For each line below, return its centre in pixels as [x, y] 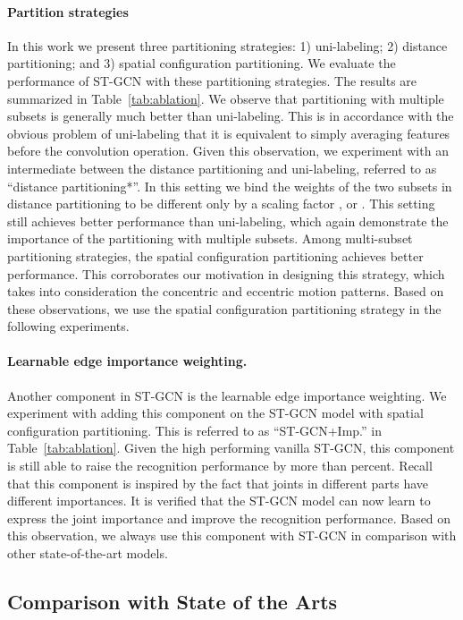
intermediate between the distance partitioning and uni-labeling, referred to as [222, 168]
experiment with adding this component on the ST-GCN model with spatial [215, 413]
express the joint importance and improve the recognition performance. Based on [229, 518]
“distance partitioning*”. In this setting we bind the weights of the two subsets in [230, 186]
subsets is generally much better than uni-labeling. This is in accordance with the [231, 116]
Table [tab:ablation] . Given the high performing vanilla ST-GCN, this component [231, 448]
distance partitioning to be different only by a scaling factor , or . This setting [221, 204]
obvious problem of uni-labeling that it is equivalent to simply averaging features [229, 133]
